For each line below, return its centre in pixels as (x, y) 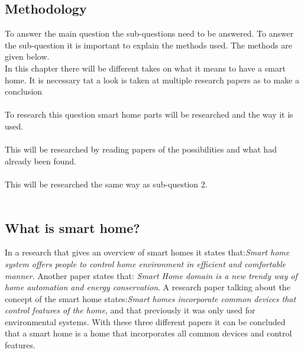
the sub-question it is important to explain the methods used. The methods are (148, 45)
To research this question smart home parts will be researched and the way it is (149, 114)
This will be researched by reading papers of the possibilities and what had (141, 149)
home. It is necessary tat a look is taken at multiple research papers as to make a (152, 80)
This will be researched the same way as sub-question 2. (106, 184)
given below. (27, 56)
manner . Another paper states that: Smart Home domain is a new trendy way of (151, 275)
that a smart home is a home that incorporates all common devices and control (148, 333)
